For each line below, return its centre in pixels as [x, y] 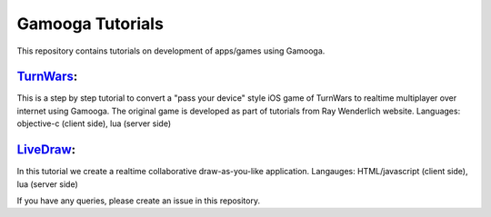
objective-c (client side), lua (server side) [94, 123]
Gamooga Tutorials [90, 24]
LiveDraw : [46, 150]
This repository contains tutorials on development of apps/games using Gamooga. [171, 51]
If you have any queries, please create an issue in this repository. [139, 201]
